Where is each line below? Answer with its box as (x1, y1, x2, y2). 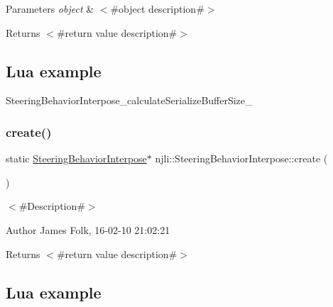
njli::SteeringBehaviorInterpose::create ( (155, 151, 328, 166)
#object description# (110, 1, 204, 16)
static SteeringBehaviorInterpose (6, 151, 147, 166)
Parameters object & (6, 1, 94, 16)
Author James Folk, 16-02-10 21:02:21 (6, 222, 170, 237)
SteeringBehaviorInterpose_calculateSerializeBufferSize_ (6, 93, 253, 108)
